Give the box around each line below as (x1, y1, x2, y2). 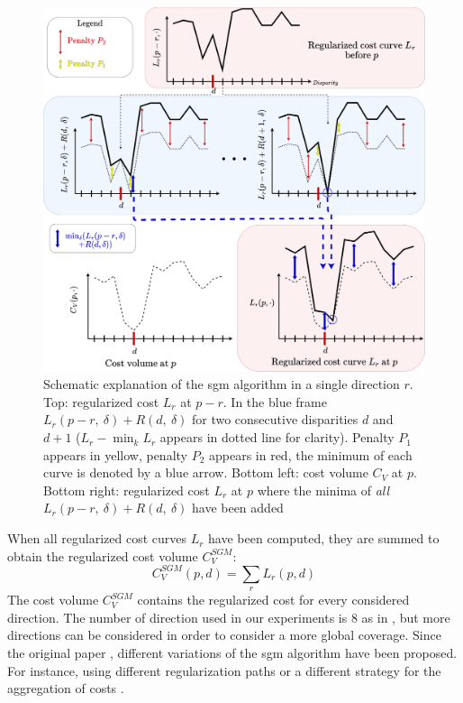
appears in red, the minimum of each (208, 445, 413, 464)
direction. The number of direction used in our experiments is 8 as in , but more (7, 607, 450, 626)
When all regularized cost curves (7, 529, 186, 548)
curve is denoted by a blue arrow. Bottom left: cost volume (43, 463, 368, 482)
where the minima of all (257, 480, 390, 499)
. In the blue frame (222, 392, 327, 411)
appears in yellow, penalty (43, 445, 187, 464)
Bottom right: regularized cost (43, 480, 210, 499)
